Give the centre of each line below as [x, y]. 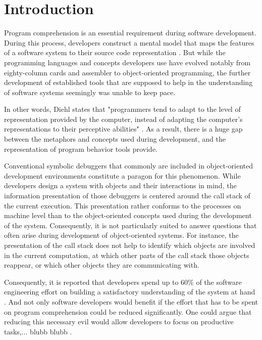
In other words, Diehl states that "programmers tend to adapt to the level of [122, 109]
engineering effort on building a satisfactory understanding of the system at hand [130, 292]
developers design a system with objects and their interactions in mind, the [120, 185]
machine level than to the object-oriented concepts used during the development [128, 215]
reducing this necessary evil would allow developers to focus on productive [119, 322]
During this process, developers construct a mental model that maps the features [129, 42]
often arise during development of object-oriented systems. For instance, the [121, 235]
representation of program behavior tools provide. [81, 148]
